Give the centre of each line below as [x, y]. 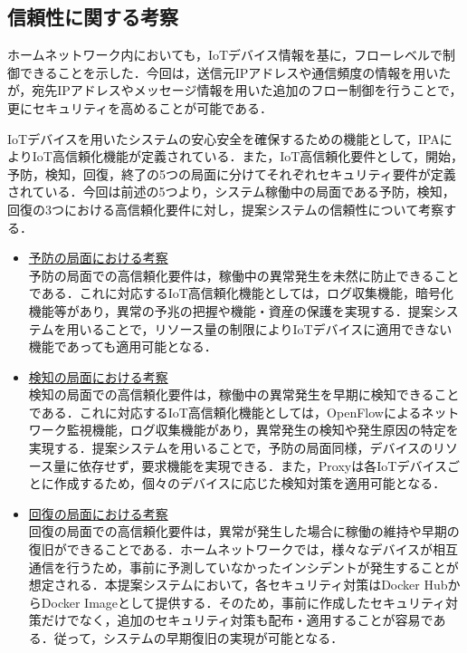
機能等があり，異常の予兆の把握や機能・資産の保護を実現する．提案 [231, 310]
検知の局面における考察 [98, 376]
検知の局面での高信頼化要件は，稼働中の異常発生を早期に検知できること [244, 394]
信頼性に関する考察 [93, 17]
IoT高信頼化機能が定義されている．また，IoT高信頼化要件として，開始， [248, 156]
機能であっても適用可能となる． [123, 346]
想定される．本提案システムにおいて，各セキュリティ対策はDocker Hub [238, 585]
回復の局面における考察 [98, 513]
